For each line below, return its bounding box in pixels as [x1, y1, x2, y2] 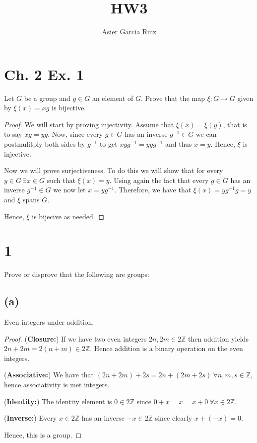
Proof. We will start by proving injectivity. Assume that [4, 119, 174, 129]
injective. [4, 148, 31, 159]
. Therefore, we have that [114, 184, 192, 195]
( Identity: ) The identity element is [4, 396, 112, 406]
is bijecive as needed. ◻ [32, 211, 105, 221]
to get [99, 139, 118, 149]
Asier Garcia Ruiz [102, 26, 156, 37]
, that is [223, 119, 247, 129]
